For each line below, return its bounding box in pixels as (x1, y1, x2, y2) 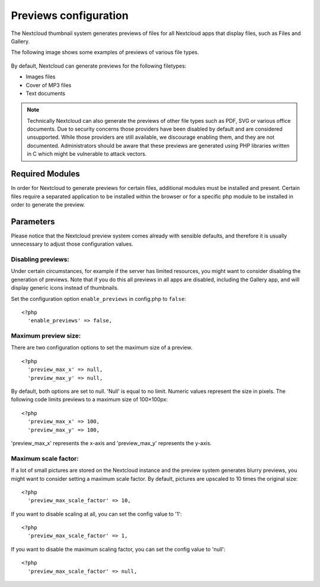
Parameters (11, 217, 55, 227)
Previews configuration (11, 9, 129, 22)
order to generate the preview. (11, 201, 85, 208)
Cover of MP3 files (25, 81, 72, 88)
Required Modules (11, 169, 80, 179)
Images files (25, 73, 56, 80)
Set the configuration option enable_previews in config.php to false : (11, 295, 187, 302)
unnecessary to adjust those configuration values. (11, 240, 133, 248)
